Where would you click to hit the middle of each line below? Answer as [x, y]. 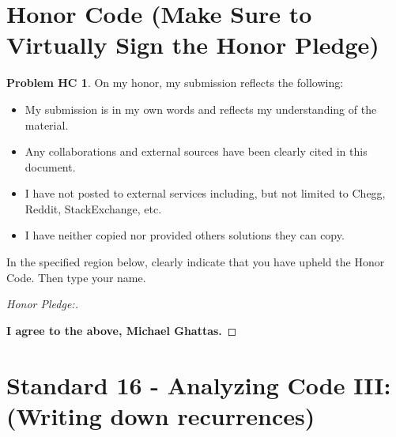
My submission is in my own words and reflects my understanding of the [201, 109]
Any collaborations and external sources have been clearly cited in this [196, 151]
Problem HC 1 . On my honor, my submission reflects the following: [175, 83]
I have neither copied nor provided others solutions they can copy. [185, 235]
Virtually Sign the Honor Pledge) [193, 45]
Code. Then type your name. [76, 277]
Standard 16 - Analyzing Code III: [199, 384]
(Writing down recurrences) [161, 415]
